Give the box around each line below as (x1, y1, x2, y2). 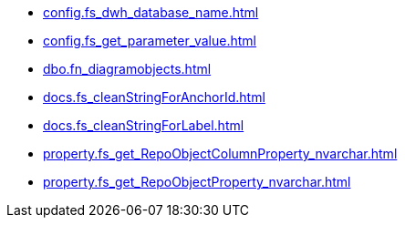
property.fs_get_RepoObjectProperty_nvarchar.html (43, 174, 351, 189)
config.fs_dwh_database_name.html (43, 5, 259, 20)
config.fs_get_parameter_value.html (43, 33, 257, 48)
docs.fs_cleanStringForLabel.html (43, 118, 244, 133)
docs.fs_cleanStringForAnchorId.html (43, 89, 265, 105)
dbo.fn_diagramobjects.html (43, 61, 212, 77)
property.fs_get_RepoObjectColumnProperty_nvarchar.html (43, 146, 398, 161)
